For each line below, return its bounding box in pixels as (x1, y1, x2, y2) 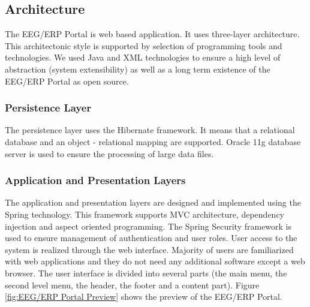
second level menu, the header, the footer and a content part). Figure (5, 278, 260, 291)
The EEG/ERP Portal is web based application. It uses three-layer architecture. (5, 28, 300, 40)
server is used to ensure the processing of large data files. (5, 147, 214, 159)
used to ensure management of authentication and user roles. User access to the (5, 231, 297, 244)
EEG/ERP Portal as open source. (5, 74, 129, 87)
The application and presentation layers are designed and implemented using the (5, 196, 301, 209)
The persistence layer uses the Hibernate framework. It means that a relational (5, 124, 295, 136)
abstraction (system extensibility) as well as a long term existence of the (5, 62, 270, 75)
